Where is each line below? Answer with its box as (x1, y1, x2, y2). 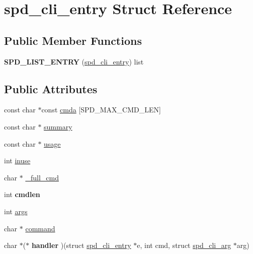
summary (44, 121, 72, 132)
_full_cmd (25, 172, 59, 182)
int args (4, 206, 28, 216)
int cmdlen (4, 189, 40, 200)
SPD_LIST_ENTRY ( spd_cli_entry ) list (4, 56, 144, 67)
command (25, 223, 55, 233)
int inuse (4, 155, 31, 166)
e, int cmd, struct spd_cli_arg (137, 240, 231, 250)
